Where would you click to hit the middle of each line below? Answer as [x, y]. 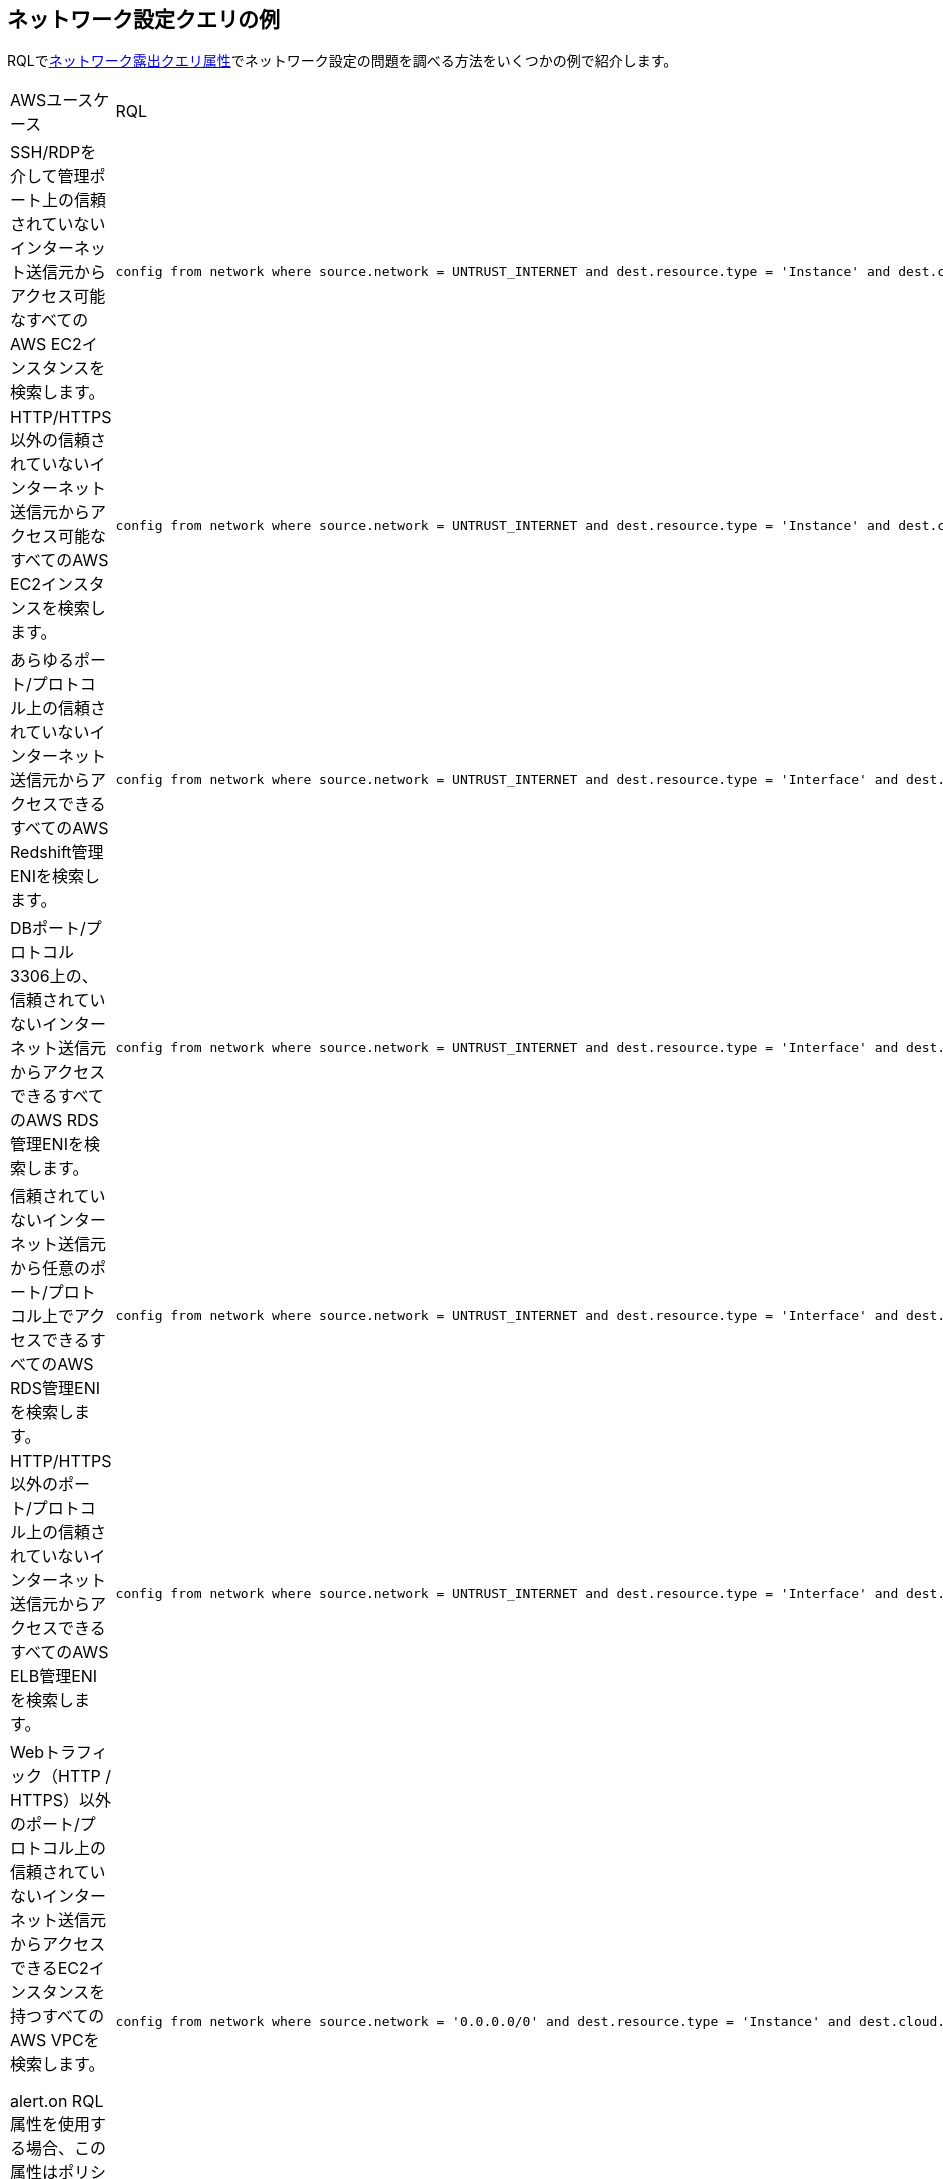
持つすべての [57, 2016]
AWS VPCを [55, 2040]
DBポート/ [48, 928]
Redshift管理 [57, 852]
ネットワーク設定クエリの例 [143, 19]
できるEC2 [49, 1968]
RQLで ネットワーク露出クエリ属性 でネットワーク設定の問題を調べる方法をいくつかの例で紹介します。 [342, 61]
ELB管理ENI [54, 1676]
